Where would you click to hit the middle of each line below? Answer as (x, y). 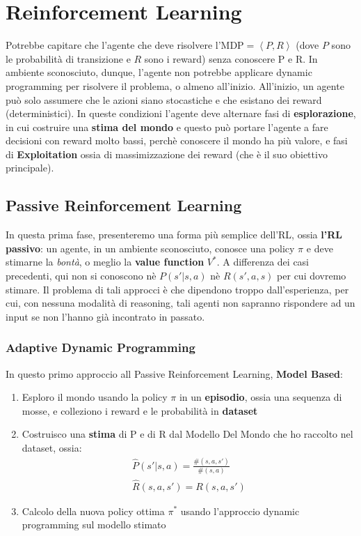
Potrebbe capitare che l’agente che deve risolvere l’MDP (125, 45)
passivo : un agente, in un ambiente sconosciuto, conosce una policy (150, 248)
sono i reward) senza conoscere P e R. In (231, 58)
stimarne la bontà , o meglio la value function (105, 262)
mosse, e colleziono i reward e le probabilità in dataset (140, 410)
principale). (30, 168)
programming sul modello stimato (94, 524)
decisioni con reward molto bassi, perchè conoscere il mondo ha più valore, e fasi (177, 140)
